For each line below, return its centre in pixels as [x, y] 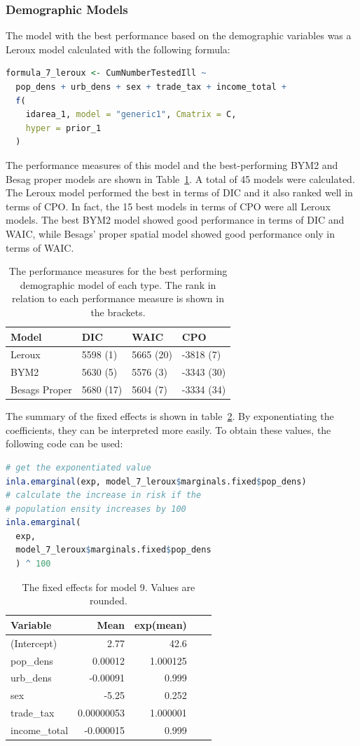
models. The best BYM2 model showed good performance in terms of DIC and [175, 220]
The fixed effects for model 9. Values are [109, 586]
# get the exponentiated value [78, 467]
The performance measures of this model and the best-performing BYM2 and [172, 164]
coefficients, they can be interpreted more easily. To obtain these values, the [168, 429]
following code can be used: [64, 443]
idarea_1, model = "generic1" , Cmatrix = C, [131, 115]
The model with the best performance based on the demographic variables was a [179, 35]
